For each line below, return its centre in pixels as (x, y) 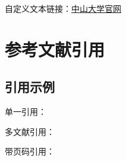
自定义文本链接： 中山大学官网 (63, 8)
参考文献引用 (55, 49)
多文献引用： (30, 131)
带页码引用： (30, 151)
